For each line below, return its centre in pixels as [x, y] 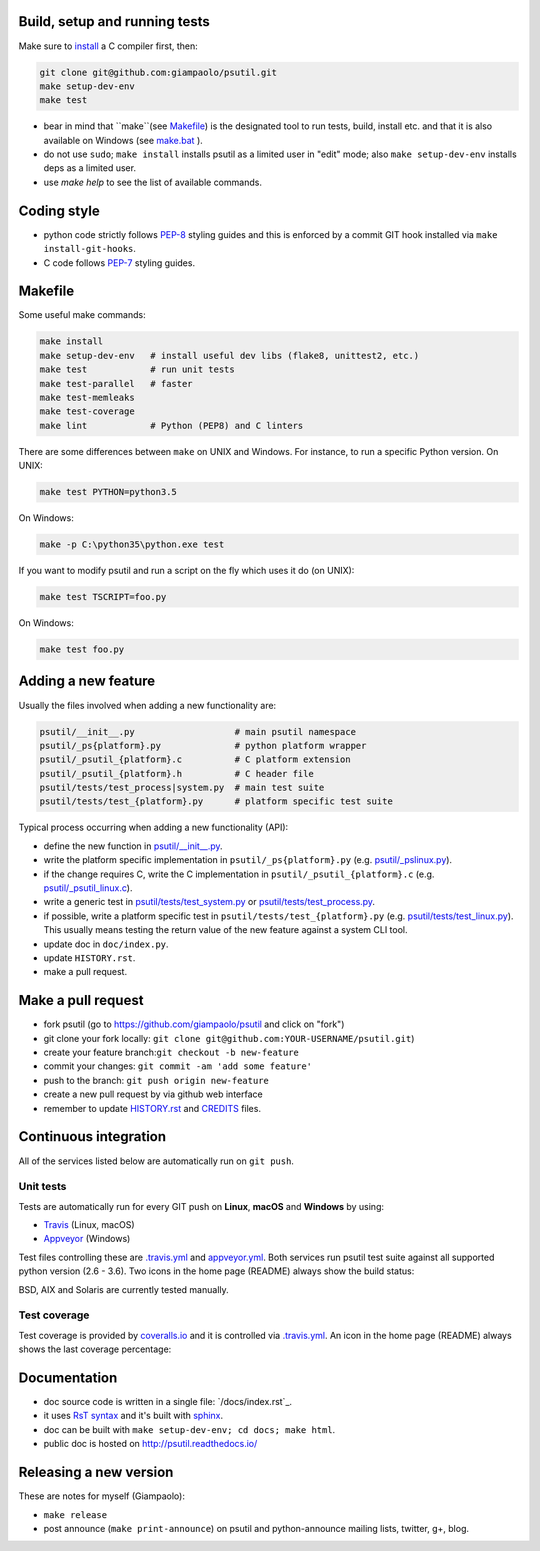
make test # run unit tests [137, 369]
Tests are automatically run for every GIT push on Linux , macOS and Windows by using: [201, 1206]
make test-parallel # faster [116, 383]
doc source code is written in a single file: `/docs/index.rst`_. [168, 1402]
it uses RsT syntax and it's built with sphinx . [133, 1416]
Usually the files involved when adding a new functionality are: [147, 705]
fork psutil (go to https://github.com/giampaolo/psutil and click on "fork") [194, 1024]
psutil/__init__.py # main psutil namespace [198, 731]
